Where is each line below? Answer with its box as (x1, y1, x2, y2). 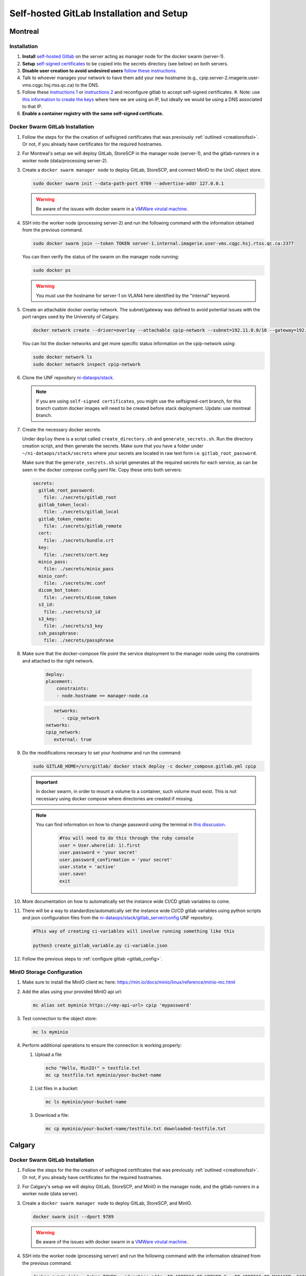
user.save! (59, 871, 87, 877)
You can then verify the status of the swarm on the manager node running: (22, 254, 180, 260)
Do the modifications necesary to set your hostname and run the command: (22, 749, 182, 755)
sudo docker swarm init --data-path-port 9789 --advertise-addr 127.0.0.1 (33, 181, 224, 186)
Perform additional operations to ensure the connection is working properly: (22, 1042, 182, 1048)
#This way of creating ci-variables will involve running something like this (33, 928, 235, 934)
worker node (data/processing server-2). (22, 157, 108, 163)
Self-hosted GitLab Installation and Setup (9, 8, 188, 19)
